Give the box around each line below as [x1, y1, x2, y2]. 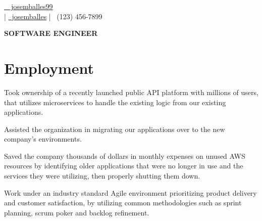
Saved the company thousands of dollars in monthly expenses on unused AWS [4, 150, 245, 161]
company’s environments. [4, 134, 82, 144]
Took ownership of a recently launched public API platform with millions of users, [4, 86, 258, 97]
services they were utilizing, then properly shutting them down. [4, 170, 200, 181]
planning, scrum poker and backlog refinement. [4, 207, 149, 217]
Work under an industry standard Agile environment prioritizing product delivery [4, 187, 257, 198]
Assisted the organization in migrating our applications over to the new [4, 123, 225, 134]
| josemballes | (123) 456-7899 [4, 11, 102, 21]
